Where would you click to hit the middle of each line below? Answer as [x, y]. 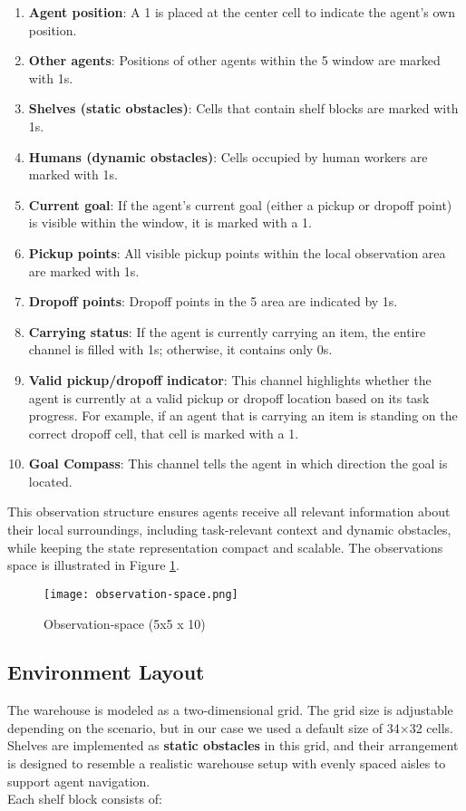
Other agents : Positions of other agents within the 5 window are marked [234, 60]
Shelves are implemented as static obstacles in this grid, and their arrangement [233, 745]
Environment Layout [106, 672]
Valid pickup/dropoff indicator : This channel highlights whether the [230, 379]
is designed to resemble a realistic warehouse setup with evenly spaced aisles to [227, 763]
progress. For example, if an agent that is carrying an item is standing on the [243, 415]
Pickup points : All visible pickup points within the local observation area [237, 252]
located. [50, 481]
